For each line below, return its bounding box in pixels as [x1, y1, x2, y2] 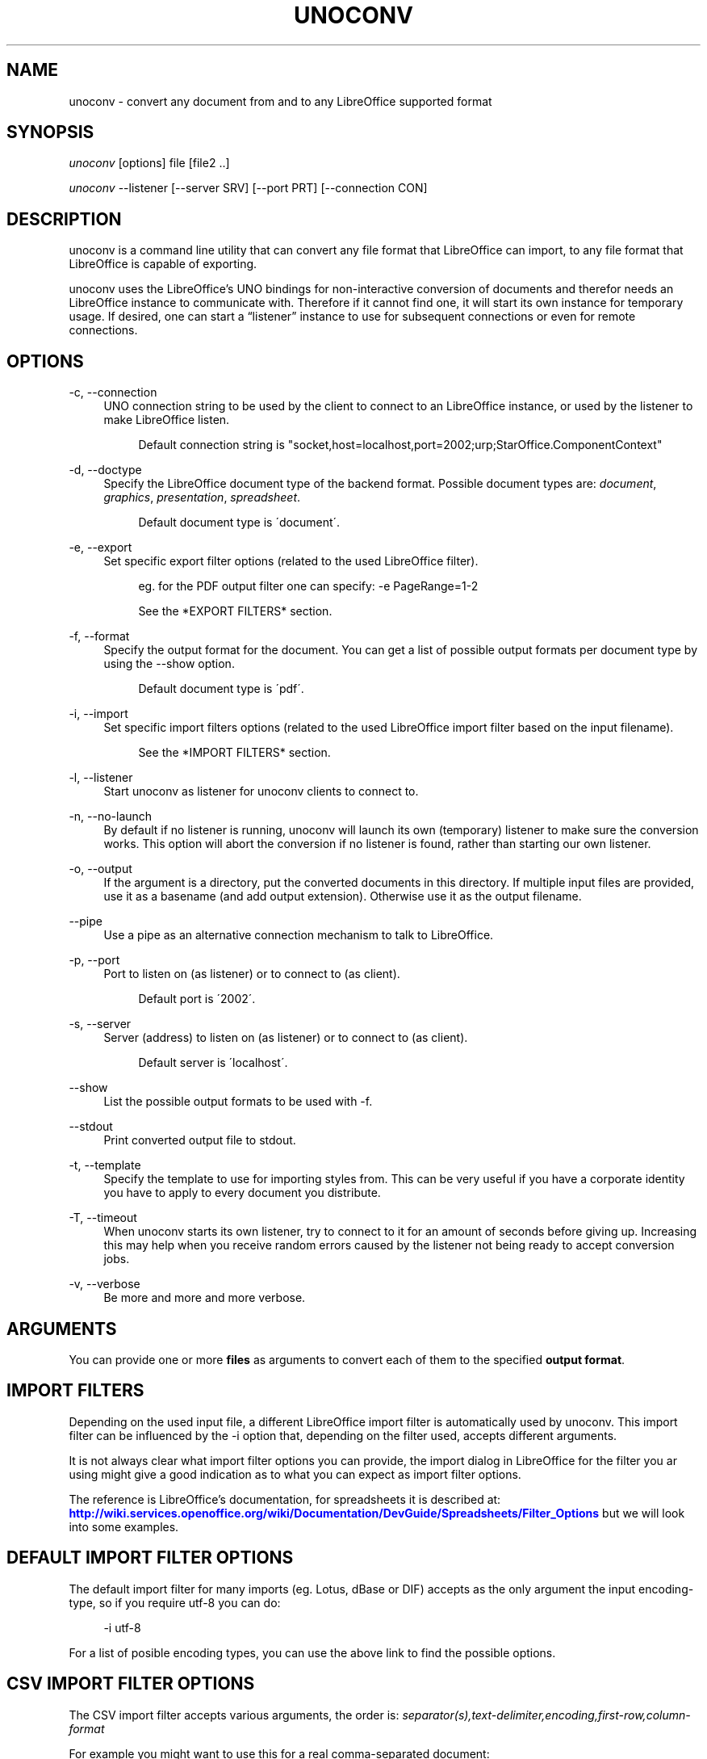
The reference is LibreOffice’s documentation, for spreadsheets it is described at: [69, 1492, 501, 1506]
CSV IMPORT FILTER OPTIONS [6, 1673, 255, 1694]
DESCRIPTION [6, 208, 122, 229]
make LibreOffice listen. [103, 413, 230, 427]
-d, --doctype [69, 463, 142, 477]
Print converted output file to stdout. [103, 1133, 296, 1148]
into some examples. [69, 1519, 179, 1534]
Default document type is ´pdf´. [138, 682, 304, 696]
